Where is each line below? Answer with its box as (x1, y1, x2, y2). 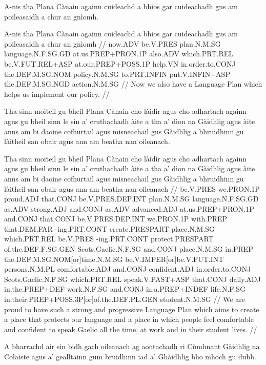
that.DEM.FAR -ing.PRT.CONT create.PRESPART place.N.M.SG (4, 223, 215, 234)
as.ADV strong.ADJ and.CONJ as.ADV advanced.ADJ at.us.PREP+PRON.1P (4, 203, 254, 214)
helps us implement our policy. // (4, 88, 110, 99)
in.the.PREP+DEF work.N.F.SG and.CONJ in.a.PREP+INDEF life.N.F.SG (4, 283, 246, 294)
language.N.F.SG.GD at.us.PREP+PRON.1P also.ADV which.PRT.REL (4, 48, 234, 59)
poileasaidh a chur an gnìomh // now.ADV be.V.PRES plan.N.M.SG (4, 38, 221, 49)
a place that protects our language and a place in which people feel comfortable (4, 314, 254, 325)
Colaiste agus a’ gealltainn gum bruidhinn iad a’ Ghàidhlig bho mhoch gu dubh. (4, 351, 256, 361)
